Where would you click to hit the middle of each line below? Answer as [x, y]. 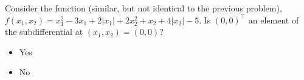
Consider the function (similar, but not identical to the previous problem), [143, 8]
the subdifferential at [44, 32]
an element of [274, 20]
